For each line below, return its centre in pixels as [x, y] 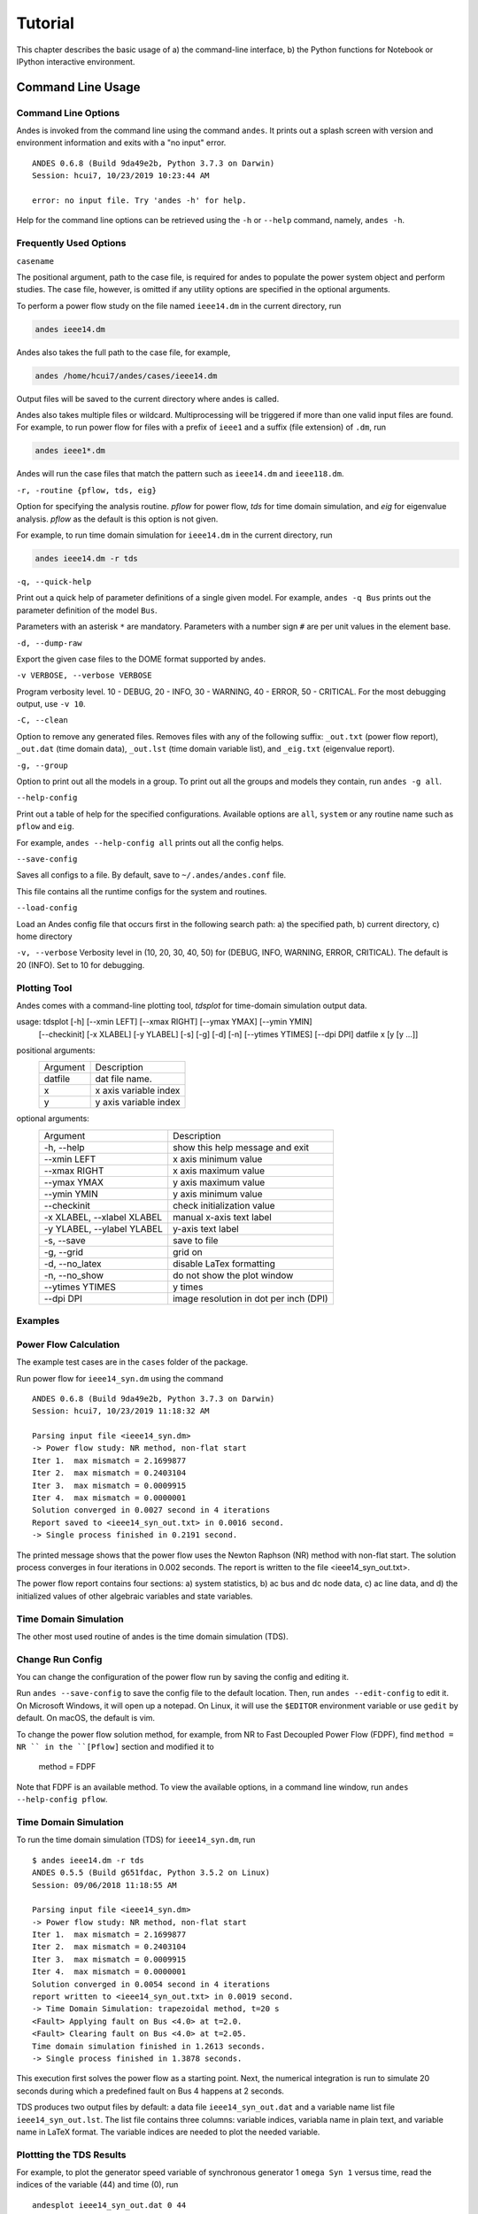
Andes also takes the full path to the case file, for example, [123, 352]
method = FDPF [67, 1767]
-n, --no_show [74, 1275]
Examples [38, 1321]
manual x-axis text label [222, 1217]
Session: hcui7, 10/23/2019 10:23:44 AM [121, 176]
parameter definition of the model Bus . [87, 610]
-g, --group [42, 765]
